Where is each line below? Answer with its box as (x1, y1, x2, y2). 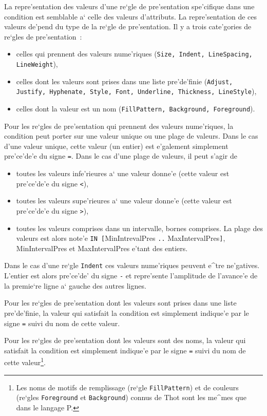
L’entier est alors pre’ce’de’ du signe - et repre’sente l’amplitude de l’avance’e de (4, 270, 258, 281)
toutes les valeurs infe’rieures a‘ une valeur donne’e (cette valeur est (16, 168, 230, 179)
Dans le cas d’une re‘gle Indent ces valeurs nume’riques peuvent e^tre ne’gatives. (4, 260, 260, 271)
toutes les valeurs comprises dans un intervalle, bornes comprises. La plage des (16, 222, 263, 233)
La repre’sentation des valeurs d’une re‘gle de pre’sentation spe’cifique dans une (4, 1, 255, 11)
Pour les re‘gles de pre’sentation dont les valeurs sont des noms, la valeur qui (4, 335, 246, 346)
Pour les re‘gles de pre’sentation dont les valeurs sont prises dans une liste (4, 297, 237, 308)
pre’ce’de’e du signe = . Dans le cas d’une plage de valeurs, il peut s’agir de (4, 150, 237, 161)
